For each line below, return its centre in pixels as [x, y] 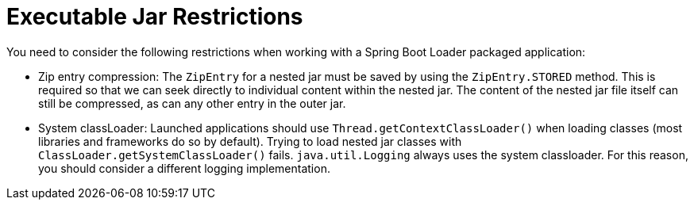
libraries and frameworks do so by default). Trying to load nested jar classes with [250, 141]
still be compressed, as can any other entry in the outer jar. [192, 103]
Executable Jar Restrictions [155, 17]
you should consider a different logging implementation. [184, 168]
